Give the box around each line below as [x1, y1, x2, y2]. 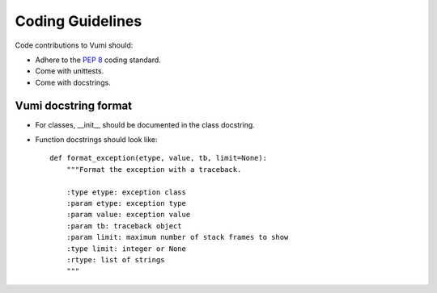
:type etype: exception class [66, 187, 186, 197]
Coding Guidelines [15, 12, 142, 30]
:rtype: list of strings [66, 255, 165, 264]
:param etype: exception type [66, 199, 186, 207]
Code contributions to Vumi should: [15, 40, 134, 50]
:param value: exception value [66, 210, 191, 220]
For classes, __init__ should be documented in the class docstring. [35, 119, 255, 129]
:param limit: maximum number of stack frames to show [66, 232, 289, 242]
